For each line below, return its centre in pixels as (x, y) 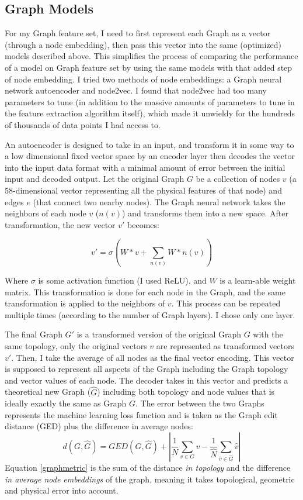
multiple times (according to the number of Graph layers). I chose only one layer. (150, 314)
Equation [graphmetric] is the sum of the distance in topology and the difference (148, 467)
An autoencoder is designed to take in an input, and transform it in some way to (149, 144)
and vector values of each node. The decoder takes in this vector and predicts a (147, 380)
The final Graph (34, 334)
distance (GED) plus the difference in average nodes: (99, 426)
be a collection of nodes (238, 179)
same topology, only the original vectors (76, 345)
